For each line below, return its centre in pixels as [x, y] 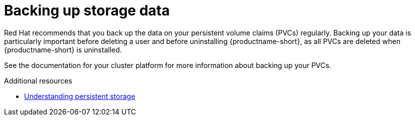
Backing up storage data [87, 10]
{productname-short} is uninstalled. [63, 49]
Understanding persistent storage [80, 96]
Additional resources [38, 80]
